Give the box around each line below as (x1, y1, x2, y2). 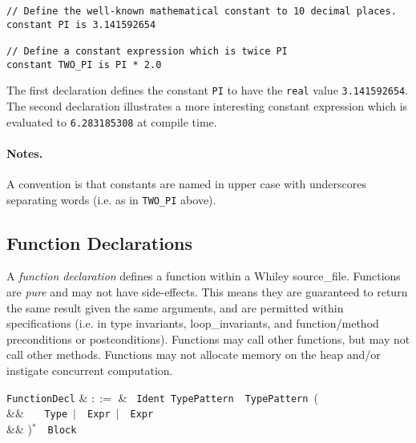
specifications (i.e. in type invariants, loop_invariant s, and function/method (6, 315, 379, 332)
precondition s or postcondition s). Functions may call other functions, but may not (6, 330, 410, 347)
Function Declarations (6, 230, 192, 255)
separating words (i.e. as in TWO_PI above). (6, 191, 216, 207)
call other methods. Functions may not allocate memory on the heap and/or (6, 346, 381, 363)
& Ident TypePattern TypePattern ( (118, 389, 318, 405)
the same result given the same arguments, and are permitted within (6, 299, 344, 316)
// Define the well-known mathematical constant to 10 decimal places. (6, 6, 397, 17)
